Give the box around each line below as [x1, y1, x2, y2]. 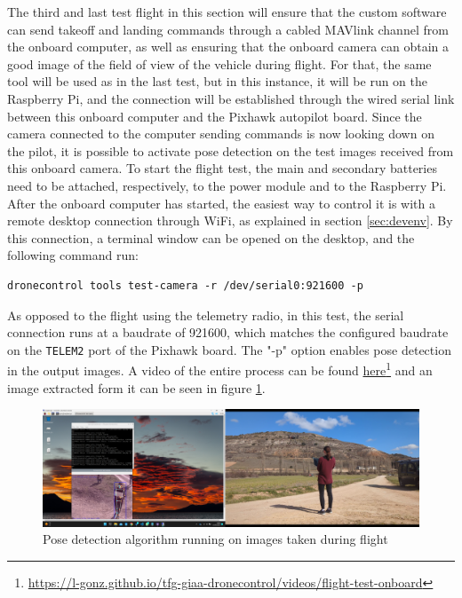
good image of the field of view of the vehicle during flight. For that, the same [7, 54, 432, 73]
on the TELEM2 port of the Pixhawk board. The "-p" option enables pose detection [7, 340, 451, 358]
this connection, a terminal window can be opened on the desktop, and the [7, 228, 415, 247]
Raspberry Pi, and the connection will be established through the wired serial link [7, 89, 455, 107]
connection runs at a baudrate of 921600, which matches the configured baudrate [7, 323, 449, 342]
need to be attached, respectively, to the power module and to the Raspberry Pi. [7, 176, 447, 194]
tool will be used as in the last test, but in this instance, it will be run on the [7, 72, 428, 90]
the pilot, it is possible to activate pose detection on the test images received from [7, 141, 454, 160]
